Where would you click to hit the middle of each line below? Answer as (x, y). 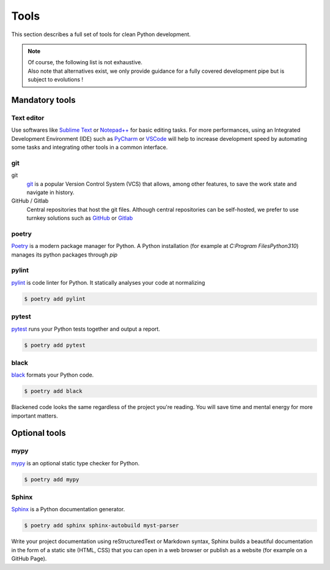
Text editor (28, 118)
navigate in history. (50, 192)
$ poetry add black (53, 391)
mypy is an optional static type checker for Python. (75, 463)
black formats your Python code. (53, 375)
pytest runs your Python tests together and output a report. (86, 329)
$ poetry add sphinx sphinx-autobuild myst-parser (102, 526)
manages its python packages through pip (64, 255)
